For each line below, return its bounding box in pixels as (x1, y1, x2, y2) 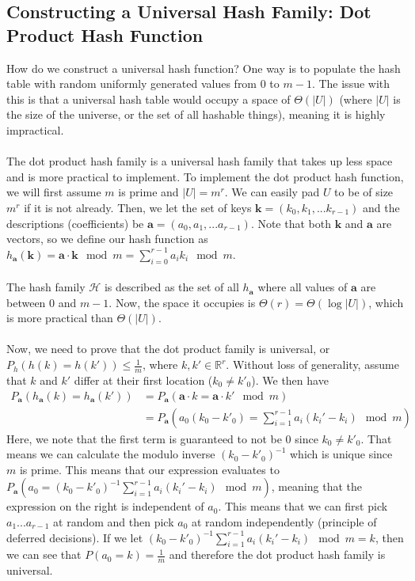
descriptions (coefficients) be (6, 215, 144, 231)
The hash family (6, 279, 86, 295)
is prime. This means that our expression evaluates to (19, 461, 280, 477)
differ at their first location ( (74, 371, 213, 388)
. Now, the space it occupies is (109, 294, 256, 310)
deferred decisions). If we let (6, 529, 143, 545)
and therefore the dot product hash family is (169, 546, 386, 563)
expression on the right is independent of (6, 498, 204, 515)
